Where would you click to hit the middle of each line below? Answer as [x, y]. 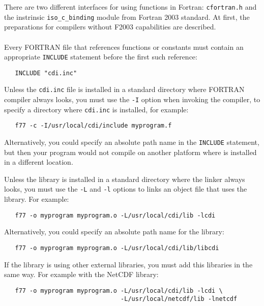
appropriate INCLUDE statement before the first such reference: [101, 57]
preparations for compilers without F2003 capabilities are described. [110, 27]
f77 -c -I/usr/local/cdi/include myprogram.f [93, 126]
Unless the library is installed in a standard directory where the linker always [125, 179]
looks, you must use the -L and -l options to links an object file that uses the [126, 189]
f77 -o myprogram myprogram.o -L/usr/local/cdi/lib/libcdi [117, 248]
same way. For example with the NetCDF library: [81, 274]
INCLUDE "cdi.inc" [46, 73]
